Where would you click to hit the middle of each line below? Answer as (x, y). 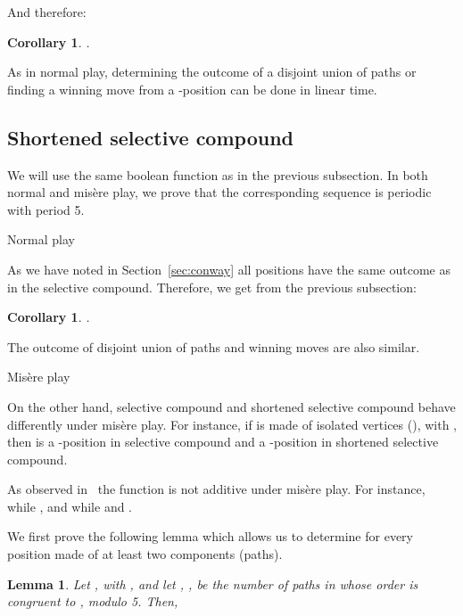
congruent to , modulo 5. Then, (93, 601)
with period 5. (46, 209)
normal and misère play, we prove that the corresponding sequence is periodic (219, 192)
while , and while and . (70, 506)
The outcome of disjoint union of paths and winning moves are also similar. (214, 346)
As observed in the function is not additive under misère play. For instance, (216, 489)
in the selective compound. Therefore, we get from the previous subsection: (212, 287)
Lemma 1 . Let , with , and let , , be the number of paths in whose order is (213, 583)
